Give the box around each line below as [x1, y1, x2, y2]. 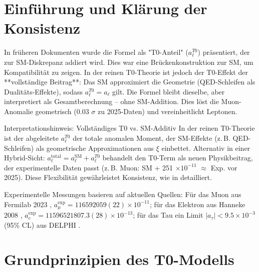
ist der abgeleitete [4, 133, 59, 143]
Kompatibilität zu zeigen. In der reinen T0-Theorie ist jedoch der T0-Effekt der [4, 66, 248, 77]
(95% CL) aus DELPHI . [4, 219, 81, 230]
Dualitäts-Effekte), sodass [4, 86, 83, 97]
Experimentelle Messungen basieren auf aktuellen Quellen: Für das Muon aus [4, 189, 241, 200]
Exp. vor [210, 162, 237, 172]
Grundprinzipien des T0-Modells [4, 249, 234, 269]
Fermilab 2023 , [4, 199, 52, 209]
